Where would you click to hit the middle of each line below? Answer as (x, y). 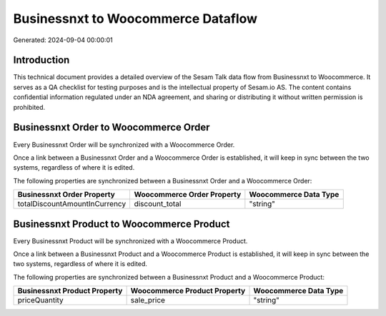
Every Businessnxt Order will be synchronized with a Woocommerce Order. (124, 144)
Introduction (41, 60)
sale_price (148, 300)
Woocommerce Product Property (188, 291)
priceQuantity (40, 300)
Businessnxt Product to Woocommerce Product (122, 224)
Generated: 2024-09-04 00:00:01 (63, 40)
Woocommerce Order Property (188, 195)
